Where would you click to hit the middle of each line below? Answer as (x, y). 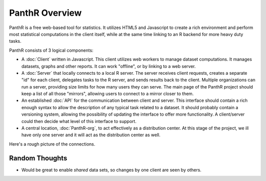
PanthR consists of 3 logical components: (51, 50)
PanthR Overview (46, 13)
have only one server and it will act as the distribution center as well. (91, 135)
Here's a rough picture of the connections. (52, 144)
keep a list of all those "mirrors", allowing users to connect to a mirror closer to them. (108, 94)
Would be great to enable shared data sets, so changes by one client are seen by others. (111, 170)
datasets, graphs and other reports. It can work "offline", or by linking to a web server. (109, 66)
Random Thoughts (38, 158)
